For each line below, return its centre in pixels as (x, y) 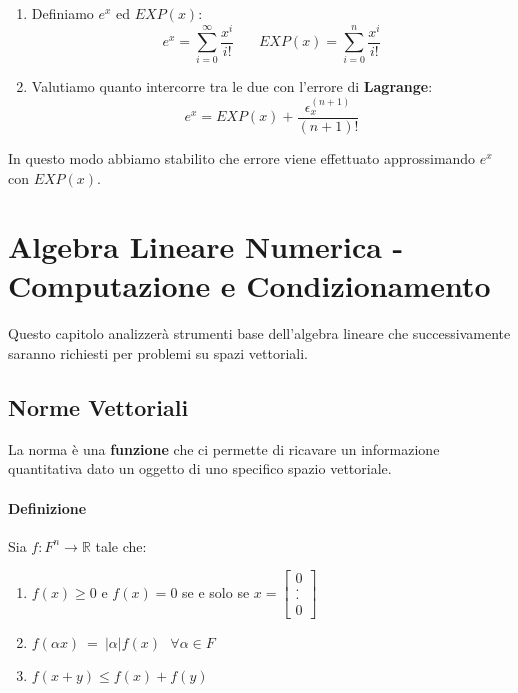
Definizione (47, 507)
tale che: (121, 545)
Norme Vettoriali (98, 406)
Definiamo (62, 13)
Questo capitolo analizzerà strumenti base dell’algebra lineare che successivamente (259, 333)
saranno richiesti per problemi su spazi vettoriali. (158, 353)
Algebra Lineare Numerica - (206, 246)
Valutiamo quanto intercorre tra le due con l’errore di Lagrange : (232, 86)
